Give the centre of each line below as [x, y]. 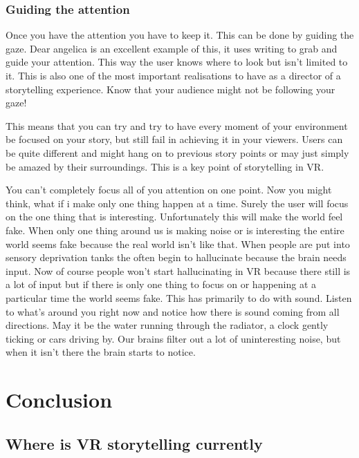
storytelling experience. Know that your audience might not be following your [171, 89]
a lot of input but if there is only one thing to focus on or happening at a [161, 284]
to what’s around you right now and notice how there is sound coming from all [173, 311]
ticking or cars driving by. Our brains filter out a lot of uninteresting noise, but [173, 338]
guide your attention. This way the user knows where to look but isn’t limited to [177, 62]
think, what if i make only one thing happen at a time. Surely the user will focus [177, 203]
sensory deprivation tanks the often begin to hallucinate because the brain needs [176, 257]
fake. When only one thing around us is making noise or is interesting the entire [175, 230]
